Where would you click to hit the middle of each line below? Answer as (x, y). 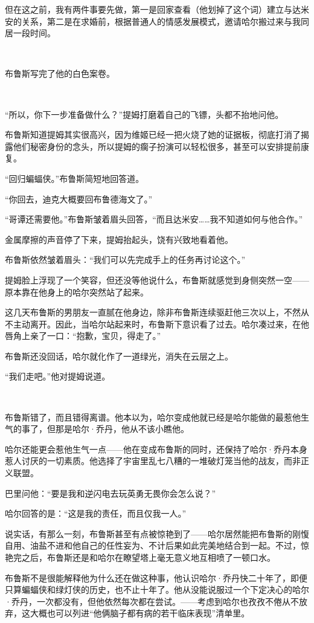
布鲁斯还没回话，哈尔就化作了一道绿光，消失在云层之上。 (119, 356)
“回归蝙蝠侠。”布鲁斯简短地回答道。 (75, 178)
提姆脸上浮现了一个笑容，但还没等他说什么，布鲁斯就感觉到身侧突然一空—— (157, 279)
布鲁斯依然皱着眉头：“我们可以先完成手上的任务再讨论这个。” (125, 260)
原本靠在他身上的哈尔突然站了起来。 (77, 292)
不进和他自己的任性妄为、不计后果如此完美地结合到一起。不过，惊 (178, 545)
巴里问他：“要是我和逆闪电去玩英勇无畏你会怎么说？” (111, 493)
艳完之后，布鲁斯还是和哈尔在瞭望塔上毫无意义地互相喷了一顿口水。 (140, 557)
